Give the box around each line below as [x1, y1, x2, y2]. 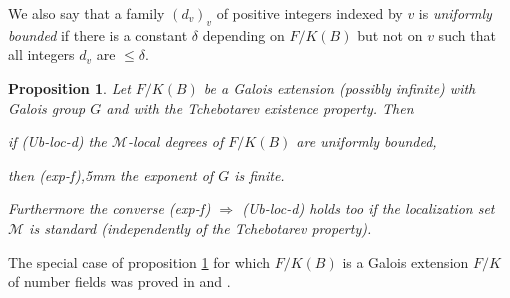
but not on [357, 24, 423, 45]
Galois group [8, 97, 86, 118]
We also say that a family [8, 3, 165, 23]
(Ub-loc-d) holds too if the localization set [242, 198, 495, 219]
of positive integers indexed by [216, 3, 403, 23]
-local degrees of [127, 131, 224, 152]
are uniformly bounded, [296, 131, 437, 152]
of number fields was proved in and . [8, 271, 231, 292]
